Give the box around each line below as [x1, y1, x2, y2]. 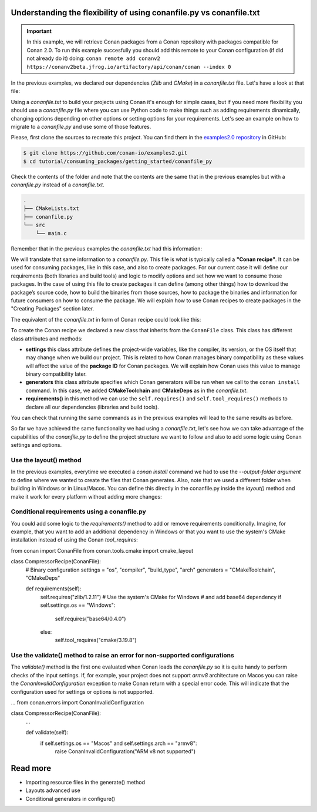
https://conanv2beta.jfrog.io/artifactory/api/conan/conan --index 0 [26, 64, 231, 70]
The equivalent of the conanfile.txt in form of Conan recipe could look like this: [11, 316, 201, 323]
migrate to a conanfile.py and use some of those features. [11, 123, 151, 130]
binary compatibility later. [25, 370, 87, 377]
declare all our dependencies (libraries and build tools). [25, 403, 160, 410]
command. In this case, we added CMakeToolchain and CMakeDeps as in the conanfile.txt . [25, 387, 248, 394]
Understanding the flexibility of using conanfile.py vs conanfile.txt [11, 8, 260, 18]
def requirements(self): [25, 585, 82, 592]
